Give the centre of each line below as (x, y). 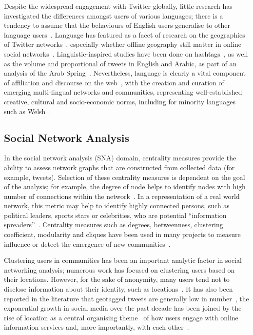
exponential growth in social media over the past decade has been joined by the (123, 308)
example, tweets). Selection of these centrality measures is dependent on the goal (125, 177)
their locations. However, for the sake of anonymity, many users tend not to (117, 279)
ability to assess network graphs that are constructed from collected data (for (119, 167)
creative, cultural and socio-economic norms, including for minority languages (120, 101)
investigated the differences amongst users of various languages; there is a (114, 15)
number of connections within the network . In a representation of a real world (122, 196)
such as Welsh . (28, 111)
